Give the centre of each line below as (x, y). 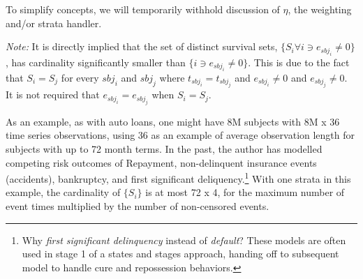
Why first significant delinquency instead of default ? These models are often (184, 240)
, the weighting (320, 9)
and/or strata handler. (54, 23)
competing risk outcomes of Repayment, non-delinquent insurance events (161, 162)
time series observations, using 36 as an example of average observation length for (180, 135)
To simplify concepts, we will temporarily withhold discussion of (143, 9)
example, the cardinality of (63, 192)
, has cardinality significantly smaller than (96, 62)
